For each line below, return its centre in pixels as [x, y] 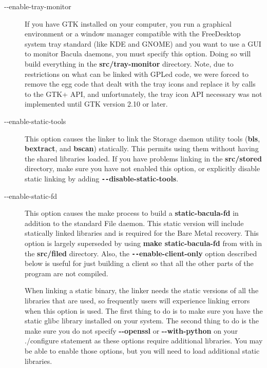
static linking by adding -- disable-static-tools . [102, 178]
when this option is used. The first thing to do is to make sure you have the [144, 310]
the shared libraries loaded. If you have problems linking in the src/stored [143, 158]
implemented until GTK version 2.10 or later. [96, 104]
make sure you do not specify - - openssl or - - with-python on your [131, 330]
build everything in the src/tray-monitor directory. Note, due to [129, 63]
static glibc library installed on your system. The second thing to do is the [142, 321]
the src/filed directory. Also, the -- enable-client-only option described [141, 253]
